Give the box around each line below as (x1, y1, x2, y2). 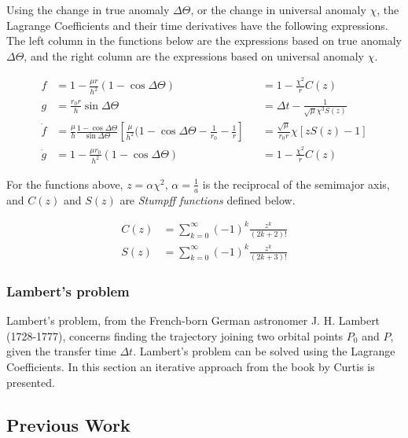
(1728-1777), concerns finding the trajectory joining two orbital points (6, 327, 344, 344)
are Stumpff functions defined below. (119, 191, 296, 208)
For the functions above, (6, 175, 123, 192)
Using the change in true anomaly (6, 2, 170, 17)
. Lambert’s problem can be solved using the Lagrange (133, 343, 395, 359)
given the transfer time (6, 343, 116, 359)
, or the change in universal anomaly (190, 2, 366, 17)
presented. (6, 374, 55, 390)
